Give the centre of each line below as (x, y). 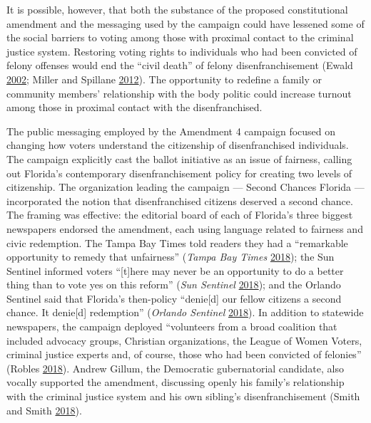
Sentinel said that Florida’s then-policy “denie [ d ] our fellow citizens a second (174, 298)
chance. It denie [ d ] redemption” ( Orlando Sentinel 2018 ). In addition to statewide (185, 312)
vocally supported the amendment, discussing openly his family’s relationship (176, 382)
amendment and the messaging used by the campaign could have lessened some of (185, 23)
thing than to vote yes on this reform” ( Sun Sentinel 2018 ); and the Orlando (174, 284)
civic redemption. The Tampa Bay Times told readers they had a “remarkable (177, 242)
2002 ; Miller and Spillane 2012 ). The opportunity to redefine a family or (164, 79)
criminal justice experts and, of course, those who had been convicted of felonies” (184, 354)
